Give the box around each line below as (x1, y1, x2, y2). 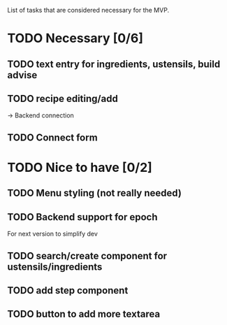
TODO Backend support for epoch (7, 211, 158, 223)
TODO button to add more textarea (7, 308, 161, 320)
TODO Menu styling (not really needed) (7, 187, 182, 199)
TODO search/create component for (7, 250, 168, 261)
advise (7, 69, 38, 81)
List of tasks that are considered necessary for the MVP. (7, 6, 170, 14)
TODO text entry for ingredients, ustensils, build (7, 58, 221, 70)
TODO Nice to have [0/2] (7, 159, 152, 175)
